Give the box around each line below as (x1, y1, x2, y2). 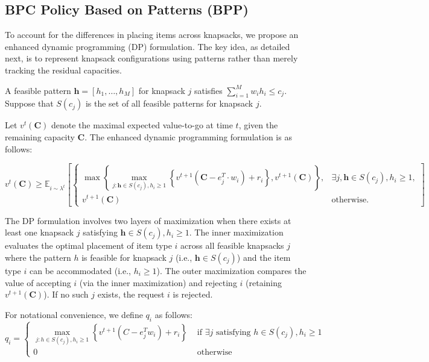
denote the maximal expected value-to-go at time (51, 119, 233, 131)
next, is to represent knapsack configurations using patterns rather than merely (5, 52, 298, 64)
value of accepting (5, 276, 71, 289)
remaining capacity (5, 130, 75, 143)
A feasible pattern (5, 84, 71, 96)
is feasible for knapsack (81, 251, 167, 263)
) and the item (237, 251, 291, 263)
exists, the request (97, 288, 165, 301)
